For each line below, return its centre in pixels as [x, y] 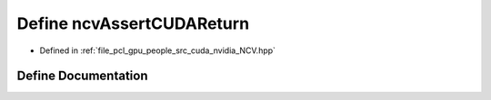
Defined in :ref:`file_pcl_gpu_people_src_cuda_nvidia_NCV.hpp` [158, 50]
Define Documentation [82, 76]
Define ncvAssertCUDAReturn [133, 23]
